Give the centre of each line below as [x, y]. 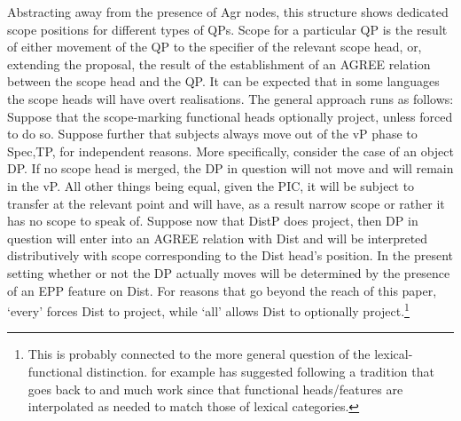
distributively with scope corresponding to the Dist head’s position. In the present [230, 255]
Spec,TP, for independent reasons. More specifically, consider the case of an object [230, 151]
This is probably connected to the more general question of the [199, 354]
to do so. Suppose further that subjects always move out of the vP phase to [212, 134]
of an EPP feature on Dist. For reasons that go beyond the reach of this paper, [222, 290]
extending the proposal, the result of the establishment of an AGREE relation [219, 64]
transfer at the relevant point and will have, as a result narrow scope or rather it [226, 203]
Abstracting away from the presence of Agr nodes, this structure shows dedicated [228, 12]
